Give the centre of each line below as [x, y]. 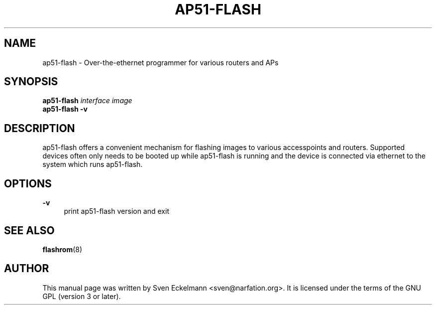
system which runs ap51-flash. [93, 164]
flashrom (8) [62, 249]
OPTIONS [28, 183]
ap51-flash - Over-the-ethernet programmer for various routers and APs [161, 62]
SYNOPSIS [31, 82]
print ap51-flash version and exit [116, 211]
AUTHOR [27, 269]
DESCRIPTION [40, 128]
